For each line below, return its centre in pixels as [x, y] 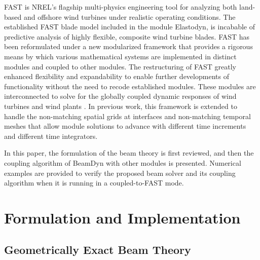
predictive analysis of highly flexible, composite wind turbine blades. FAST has [127, 36]
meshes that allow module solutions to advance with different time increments [125, 126]
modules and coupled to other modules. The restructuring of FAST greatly [120, 66]
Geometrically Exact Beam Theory [98, 250]
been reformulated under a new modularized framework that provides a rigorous [128, 46]
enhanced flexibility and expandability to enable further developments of [117, 76]
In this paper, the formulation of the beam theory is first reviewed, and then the [129, 153]
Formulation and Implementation [122, 217]
